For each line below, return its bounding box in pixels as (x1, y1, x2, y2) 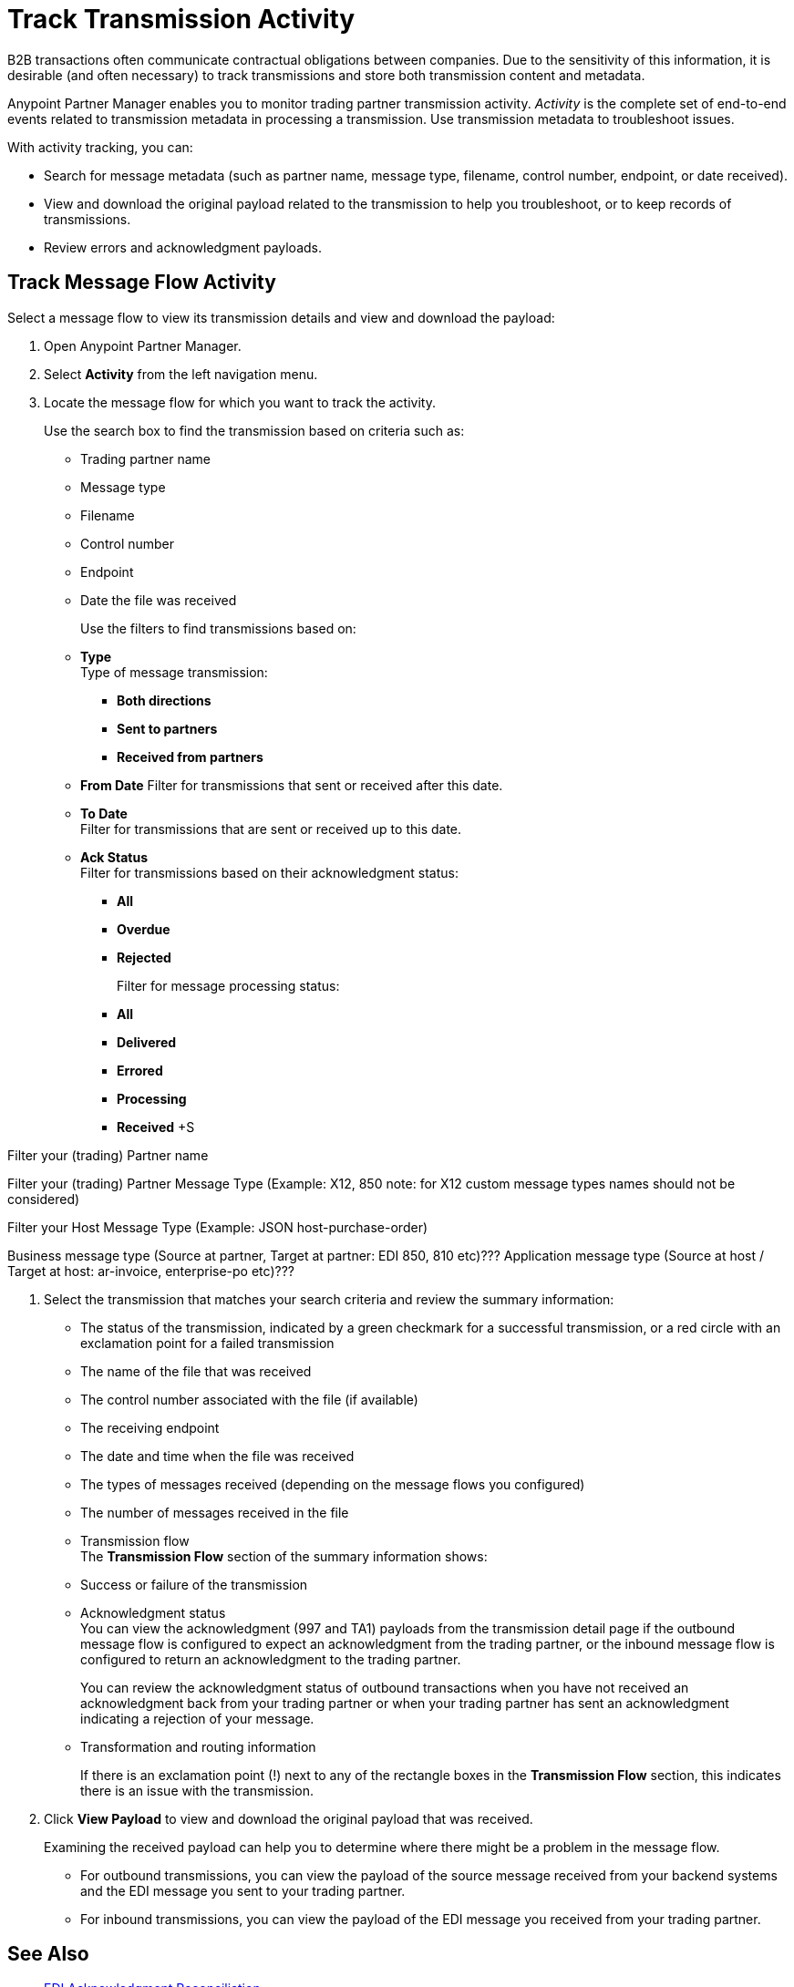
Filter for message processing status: (117, 977, 340, 993)
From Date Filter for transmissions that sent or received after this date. (80, 777, 503, 793)
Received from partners (117, 748, 263, 765)
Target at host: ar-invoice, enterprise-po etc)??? (7, 1262, 294, 1279)
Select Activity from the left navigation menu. (44, 365, 318, 382)
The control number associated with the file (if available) (80, 1391, 418, 1407)
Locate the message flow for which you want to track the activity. (44, 394, 436, 410)
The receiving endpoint (80, 1419, 220, 1436)
